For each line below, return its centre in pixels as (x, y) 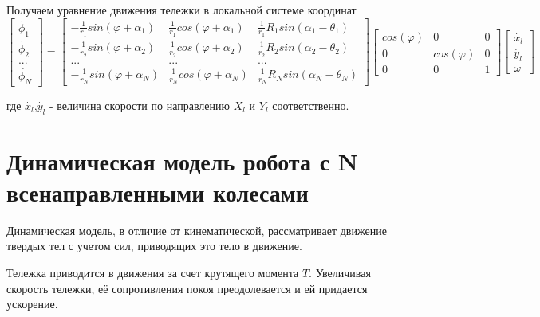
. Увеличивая (340, 273)
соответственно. (311, 105)
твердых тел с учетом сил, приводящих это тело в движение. (154, 246)
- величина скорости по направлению (139, 105)
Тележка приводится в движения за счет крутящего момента (153, 273)
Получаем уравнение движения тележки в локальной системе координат (181, 10)
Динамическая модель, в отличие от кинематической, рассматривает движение (197, 230)
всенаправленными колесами (158, 192)
